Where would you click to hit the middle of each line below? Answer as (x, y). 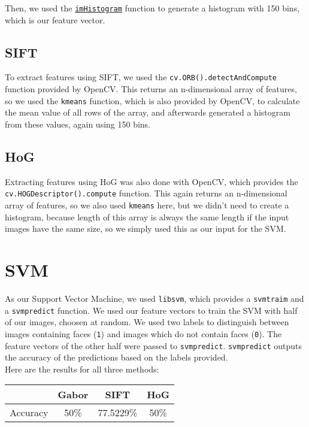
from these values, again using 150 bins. (78, 124)
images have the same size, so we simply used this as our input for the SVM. (146, 228)
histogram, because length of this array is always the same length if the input (147, 216)
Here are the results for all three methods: (82, 369)
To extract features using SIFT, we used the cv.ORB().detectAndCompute (141, 77)
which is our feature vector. (55, 19)
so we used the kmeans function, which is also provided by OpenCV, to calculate (152, 100)
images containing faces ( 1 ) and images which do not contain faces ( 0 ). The (143, 333)
